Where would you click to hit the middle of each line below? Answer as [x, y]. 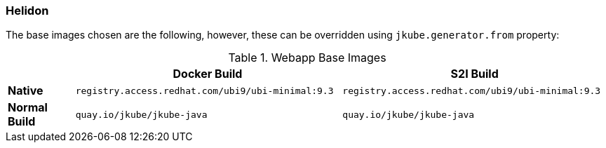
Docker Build [208, 74]
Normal [28, 108]
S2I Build [474, 74]
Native [26, 91]
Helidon [27, 11]
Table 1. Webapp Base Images [307, 58]
